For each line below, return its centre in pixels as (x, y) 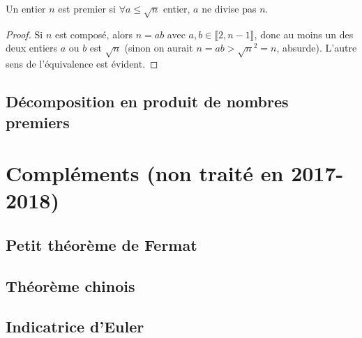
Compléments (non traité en (145, 173)
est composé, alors (94, 34)
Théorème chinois (70, 285)
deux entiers (32, 48)
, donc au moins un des (304, 34)
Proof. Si (24, 34)
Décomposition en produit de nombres (147, 101)
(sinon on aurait (159, 48)
